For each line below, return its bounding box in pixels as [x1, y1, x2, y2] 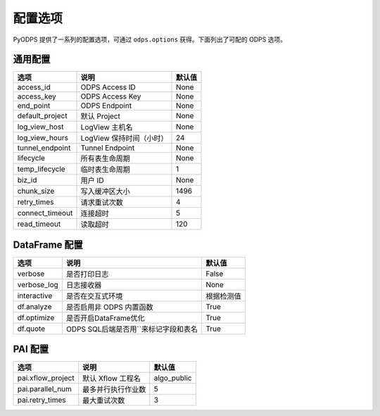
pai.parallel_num [17, 384, 72, 394]
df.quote [17, 324, 46, 334]
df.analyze [17, 301, 52, 311]
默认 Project [80, 111, 121, 121]
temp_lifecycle [17, 164, 66, 174]
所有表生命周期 [80, 153, 130, 163]
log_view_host [17, 122, 64, 132]
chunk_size [17, 187, 55, 196]
